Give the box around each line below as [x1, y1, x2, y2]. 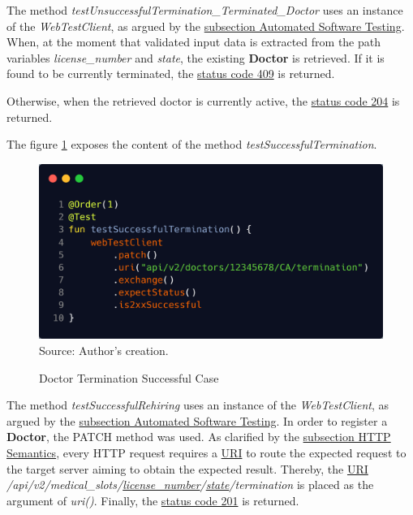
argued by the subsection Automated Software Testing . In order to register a [6, 412, 388, 429]
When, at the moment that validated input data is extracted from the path [6, 33, 381, 50]
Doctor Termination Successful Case [39, 369, 219, 386]
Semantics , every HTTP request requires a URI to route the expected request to [6, 444, 407, 461]
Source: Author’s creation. [39, 342, 169, 359]
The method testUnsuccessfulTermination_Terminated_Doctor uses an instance [6, 2, 403, 18]
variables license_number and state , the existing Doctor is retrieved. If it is [6, 49, 385, 66]
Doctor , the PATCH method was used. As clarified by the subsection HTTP [6, 428, 391, 445]
